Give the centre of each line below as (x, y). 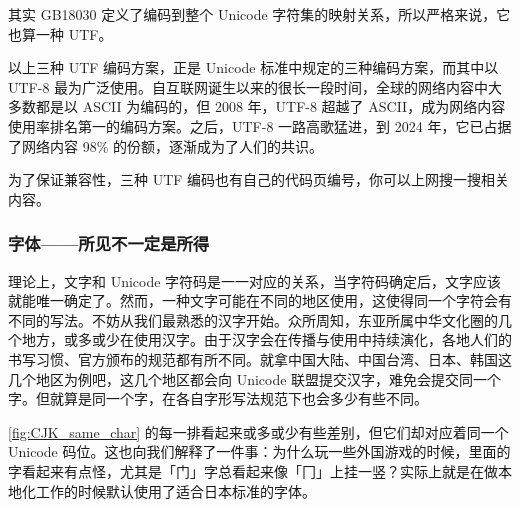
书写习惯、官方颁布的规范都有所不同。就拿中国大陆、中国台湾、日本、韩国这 (260, 358)
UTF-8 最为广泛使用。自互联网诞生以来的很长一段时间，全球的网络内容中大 (255, 86)
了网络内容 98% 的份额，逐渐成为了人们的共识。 (165, 145)
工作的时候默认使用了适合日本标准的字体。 (175, 490)
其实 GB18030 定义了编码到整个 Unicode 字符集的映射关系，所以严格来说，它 (259, 14)
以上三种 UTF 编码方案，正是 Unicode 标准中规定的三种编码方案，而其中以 (253, 67)
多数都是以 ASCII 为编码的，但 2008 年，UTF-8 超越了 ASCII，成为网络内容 (257, 106)
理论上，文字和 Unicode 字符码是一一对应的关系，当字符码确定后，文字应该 (255, 280)
